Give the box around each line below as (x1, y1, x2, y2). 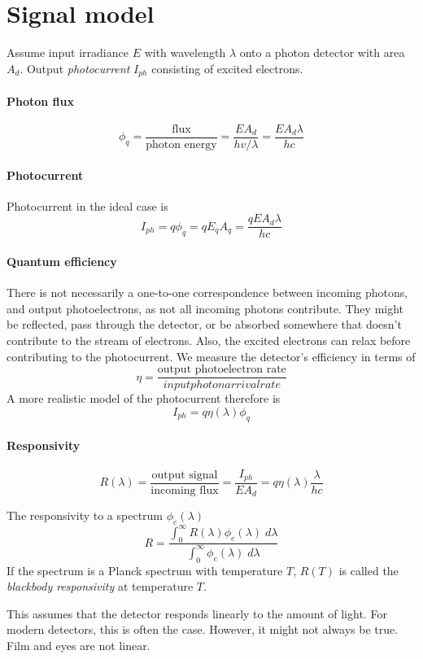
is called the (338, 561, 399, 578)
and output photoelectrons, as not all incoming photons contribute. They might (7, 299, 404, 316)
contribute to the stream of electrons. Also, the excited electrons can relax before (7, 332, 411, 349)
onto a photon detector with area (239, 44, 405, 61)
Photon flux (7, 92, 75, 109)
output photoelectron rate (157, 364, 286, 376)
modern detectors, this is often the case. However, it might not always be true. (7, 621, 399, 638)
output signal (151, 469, 218, 481)
